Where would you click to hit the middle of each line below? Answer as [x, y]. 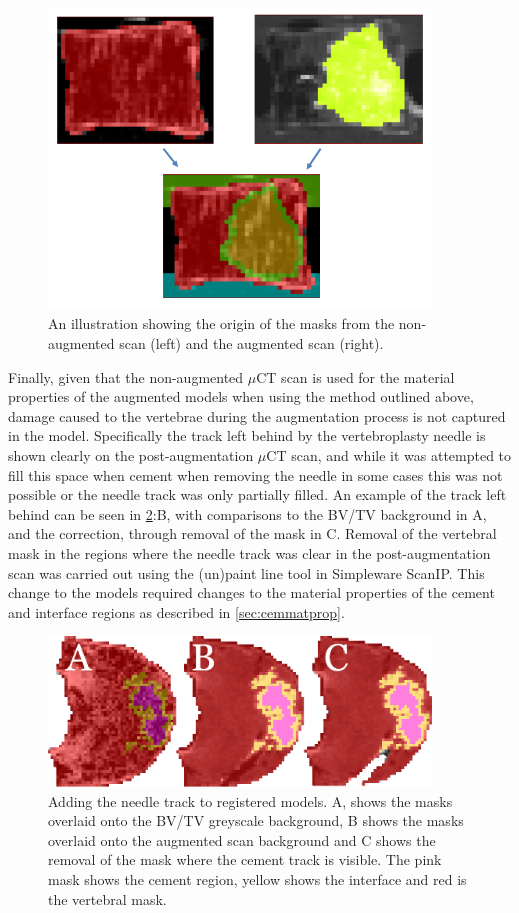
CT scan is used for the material [355, 376]
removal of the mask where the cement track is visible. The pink [245, 859]
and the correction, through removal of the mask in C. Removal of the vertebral [252, 533]
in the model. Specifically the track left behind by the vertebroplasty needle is [247, 435]
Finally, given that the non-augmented [126, 376]
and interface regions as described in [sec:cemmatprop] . [176, 611]
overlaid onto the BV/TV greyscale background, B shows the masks [256, 820]
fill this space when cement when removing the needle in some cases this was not [255, 474]
